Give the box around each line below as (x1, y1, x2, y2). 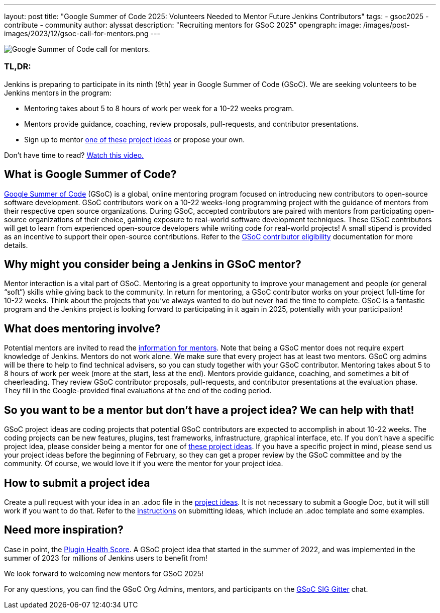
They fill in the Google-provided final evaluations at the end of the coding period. (4, 386, 272, 395)
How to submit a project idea (4, 476, 150, 489)
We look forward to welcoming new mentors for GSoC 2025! (4, 569, 204, 578)
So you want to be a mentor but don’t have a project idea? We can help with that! (4, 403, 414, 416)
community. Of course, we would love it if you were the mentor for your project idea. (4, 459, 283, 468)
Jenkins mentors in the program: (4, 88, 112, 97)
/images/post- (363, 21, 410, 29)
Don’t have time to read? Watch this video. (4, 150, 144, 159)
